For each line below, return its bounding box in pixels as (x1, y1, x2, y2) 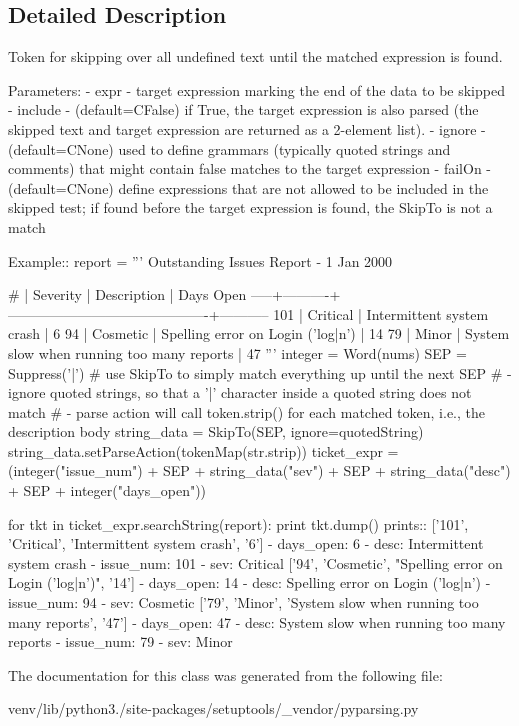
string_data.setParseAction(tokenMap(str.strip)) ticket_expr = (8, 440, 399, 461)
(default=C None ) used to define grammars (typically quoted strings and (8, 138, 451, 159)
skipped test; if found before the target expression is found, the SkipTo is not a (8, 197, 493, 218)
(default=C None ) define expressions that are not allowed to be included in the (8, 177, 489, 198)
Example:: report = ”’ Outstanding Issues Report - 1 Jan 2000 (8, 250, 393, 271)
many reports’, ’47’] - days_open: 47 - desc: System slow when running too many (8, 611, 506, 632)
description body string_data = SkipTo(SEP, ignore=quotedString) (8, 421, 424, 442)
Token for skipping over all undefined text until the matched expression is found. (8, 46, 503, 67)
